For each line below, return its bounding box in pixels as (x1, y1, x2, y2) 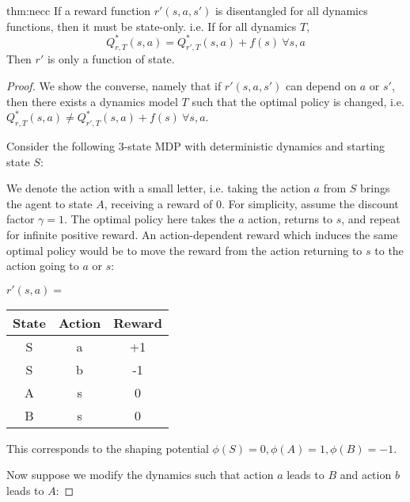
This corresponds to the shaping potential (6, 439, 209, 456)
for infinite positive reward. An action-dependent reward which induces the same (6, 226, 398, 243)
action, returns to (248, 211, 333, 227)
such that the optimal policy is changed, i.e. (192, 93, 404, 109)
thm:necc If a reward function (6, 2, 151, 18)
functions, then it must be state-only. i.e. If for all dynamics (6, 17, 297, 34)
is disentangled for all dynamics (214, 2, 368, 18)
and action (340, 466, 392, 483)
